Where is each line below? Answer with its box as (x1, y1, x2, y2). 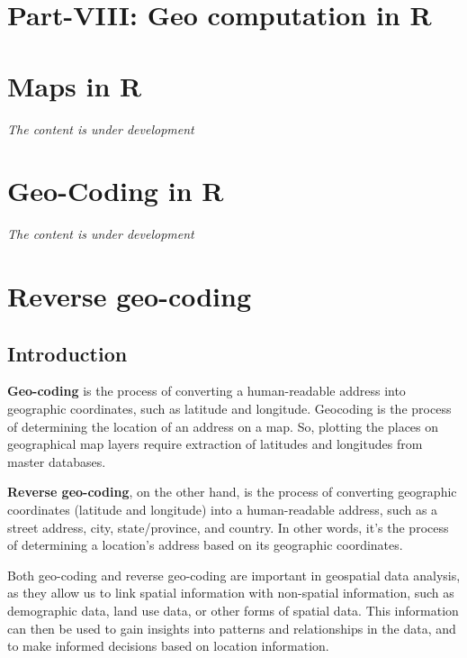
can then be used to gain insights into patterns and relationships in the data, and (7, 618, 456, 637)
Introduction (7, 339, 128, 367)
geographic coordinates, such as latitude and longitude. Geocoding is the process (7, 398, 452, 417)
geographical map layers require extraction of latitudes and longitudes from (7, 434, 423, 453)
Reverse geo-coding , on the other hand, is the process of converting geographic (7, 482, 457, 501)
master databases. (7, 452, 106, 471)
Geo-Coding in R (7, 172, 224, 209)
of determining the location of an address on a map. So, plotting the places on (7, 416, 439, 435)
